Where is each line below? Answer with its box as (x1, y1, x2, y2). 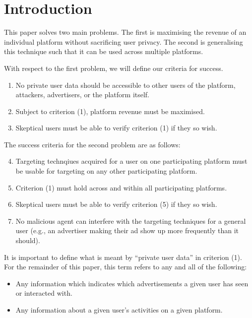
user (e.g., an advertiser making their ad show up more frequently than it (15, 225, 239, 236)
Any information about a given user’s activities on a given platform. (15, 305, 223, 315)
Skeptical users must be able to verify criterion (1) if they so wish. (15, 123, 217, 133)
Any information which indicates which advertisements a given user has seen (15, 278, 249, 288)
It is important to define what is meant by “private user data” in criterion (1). (4, 252, 242, 262)
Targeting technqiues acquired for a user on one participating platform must (15, 156, 248, 166)
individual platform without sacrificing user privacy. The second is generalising (4, 36, 243, 47)
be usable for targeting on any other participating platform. (15, 166, 197, 176)
